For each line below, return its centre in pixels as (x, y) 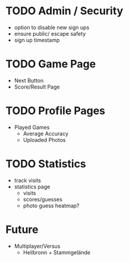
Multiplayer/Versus (37, 246)
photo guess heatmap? (51, 206)
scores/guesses (43, 199)
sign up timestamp (37, 40)
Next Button (29, 80)
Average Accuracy (46, 133)
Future (22, 229)
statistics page (32, 187)
